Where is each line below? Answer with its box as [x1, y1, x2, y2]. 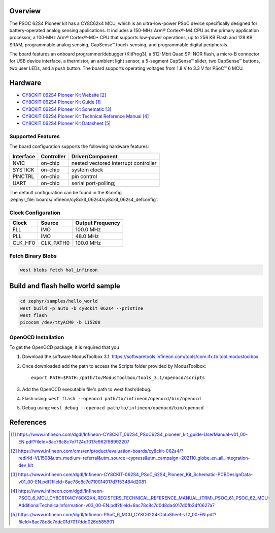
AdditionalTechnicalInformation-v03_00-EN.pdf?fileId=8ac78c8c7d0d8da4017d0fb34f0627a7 [18, 502, 215, 508]
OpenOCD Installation [9, 334, 64, 341]
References [9, 418, 47, 427]
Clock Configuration [9, 209, 61, 216]
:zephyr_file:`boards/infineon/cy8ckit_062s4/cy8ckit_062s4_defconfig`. [9, 196, 159, 203]
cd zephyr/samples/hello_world [20, 298, 98, 304]
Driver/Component [71, 153, 118, 160]
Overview [9, 7, 41, 15]
